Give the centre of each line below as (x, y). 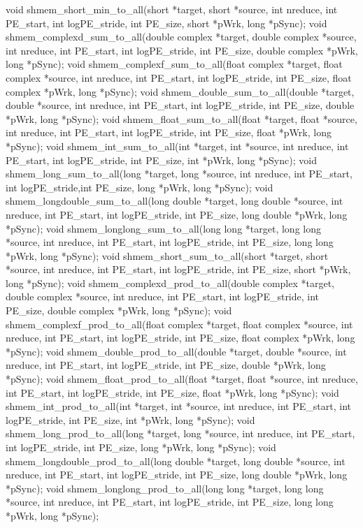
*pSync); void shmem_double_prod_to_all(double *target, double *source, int (176, 351)
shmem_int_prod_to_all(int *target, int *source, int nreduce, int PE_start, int (178, 406)
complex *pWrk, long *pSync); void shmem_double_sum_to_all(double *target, (180, 91)
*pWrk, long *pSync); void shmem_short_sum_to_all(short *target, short (167, 255)
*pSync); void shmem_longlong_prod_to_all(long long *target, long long (165, 488)
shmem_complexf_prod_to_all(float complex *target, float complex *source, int (179, 324)
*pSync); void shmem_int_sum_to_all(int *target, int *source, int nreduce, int (177, 146)
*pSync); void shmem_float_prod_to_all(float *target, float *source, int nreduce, (182, 379)
